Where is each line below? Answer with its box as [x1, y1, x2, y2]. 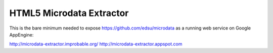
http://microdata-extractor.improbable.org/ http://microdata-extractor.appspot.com [9, 41, 183, 47]
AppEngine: [9, 31, 34, 37]
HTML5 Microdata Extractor [9, 7, 129, 18]
